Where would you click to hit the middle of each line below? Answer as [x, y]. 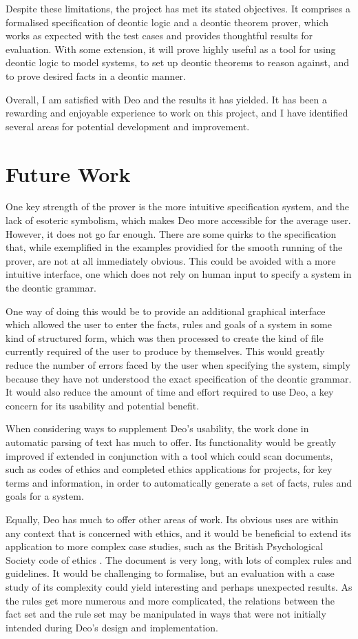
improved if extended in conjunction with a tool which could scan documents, [169, 455]
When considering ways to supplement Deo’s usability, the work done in [157, 428]
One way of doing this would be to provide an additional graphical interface [166, 311]
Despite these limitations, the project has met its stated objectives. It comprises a [178, 8]
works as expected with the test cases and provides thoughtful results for [159, 35]
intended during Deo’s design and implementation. [112, 627]
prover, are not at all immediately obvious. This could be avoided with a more [171, 260]
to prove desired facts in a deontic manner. [96, 75]
